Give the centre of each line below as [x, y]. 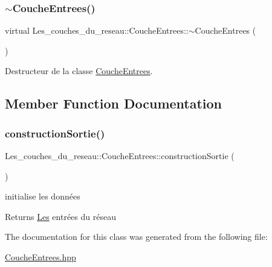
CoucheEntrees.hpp [40, 256]
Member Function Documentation [114, 103]
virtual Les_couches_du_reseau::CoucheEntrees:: [97, 30]
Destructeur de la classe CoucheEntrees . [79, 71]
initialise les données [43, 196]
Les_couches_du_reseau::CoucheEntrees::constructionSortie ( [120, 155]
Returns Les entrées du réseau [60, 216]
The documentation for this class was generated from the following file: [136, 237]
